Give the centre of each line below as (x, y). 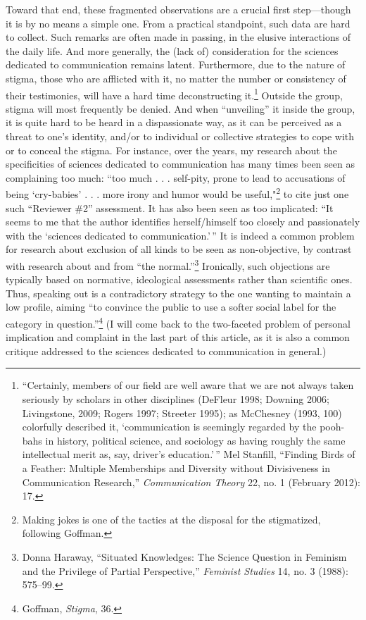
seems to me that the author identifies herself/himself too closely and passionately (183, 222)
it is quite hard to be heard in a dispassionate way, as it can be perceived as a (174, 122)
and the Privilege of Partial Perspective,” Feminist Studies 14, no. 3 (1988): (185, 570)
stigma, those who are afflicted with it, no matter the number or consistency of (176, 78)
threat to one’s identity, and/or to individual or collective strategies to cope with (180, 136)
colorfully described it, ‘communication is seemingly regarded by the (169, 427)
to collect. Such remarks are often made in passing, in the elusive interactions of (178, 37)
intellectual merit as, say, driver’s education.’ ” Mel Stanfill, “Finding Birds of (189, 454)
